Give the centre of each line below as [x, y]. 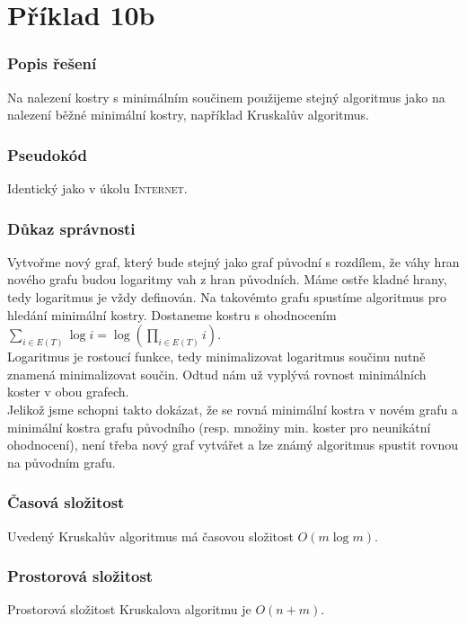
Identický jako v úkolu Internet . [97, 188]
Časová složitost [66, 502]
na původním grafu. [62, 462]
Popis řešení [52, 63]
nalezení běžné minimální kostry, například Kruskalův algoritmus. [188, 115]
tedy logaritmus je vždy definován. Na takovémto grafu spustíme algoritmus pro [227, 297]
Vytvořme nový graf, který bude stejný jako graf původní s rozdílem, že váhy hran [233, 261]
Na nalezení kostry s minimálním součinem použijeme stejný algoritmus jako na [226, 97]
